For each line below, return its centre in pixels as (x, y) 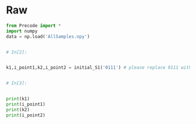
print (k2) (18, 109)
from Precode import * (34, 26)
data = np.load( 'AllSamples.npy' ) (48, 36)
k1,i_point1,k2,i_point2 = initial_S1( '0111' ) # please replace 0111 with (99, 68)
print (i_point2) (26, 115)
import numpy (22, 31)
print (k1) (18, 99)
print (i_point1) (26, 104)
